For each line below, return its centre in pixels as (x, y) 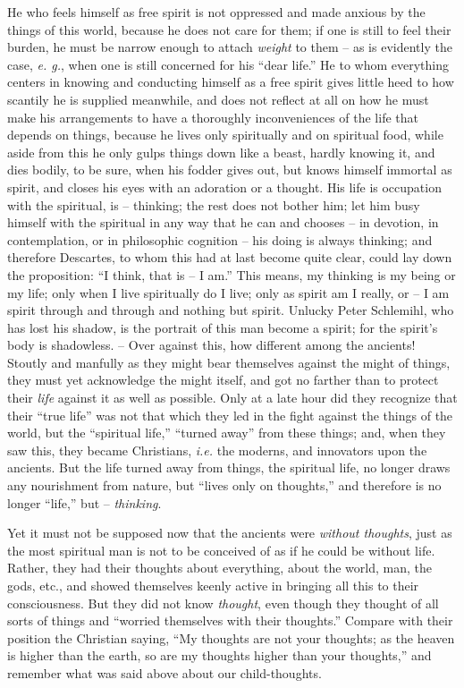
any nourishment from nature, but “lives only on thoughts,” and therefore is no (224, 485)
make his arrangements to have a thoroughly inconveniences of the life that (213, 117)
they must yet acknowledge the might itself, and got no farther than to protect (223, 380)
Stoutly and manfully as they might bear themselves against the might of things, (229, 362)
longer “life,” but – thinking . (84, 502)
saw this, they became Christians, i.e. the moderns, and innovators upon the (217, 450)
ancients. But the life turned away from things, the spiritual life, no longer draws (229, 467)
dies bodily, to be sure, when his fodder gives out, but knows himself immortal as (230, 170)
